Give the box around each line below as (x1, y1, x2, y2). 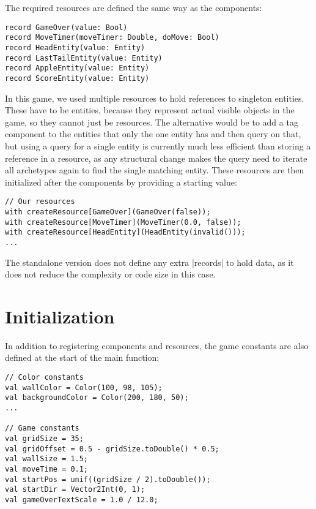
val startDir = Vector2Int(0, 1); (5, 485, 145, 494)
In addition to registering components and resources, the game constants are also (5, 339, 309, 352)
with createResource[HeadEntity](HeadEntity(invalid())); (5, 228, 246, 237)
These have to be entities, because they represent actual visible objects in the (5, 104, 295, 116)
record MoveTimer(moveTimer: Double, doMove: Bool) (5, 33, 219, 42)
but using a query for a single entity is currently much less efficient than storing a (5, 139, 311, 152)
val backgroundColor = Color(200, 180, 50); (5, 393, 189, 402)
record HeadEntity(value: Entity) (5, 43, 145, 52)
